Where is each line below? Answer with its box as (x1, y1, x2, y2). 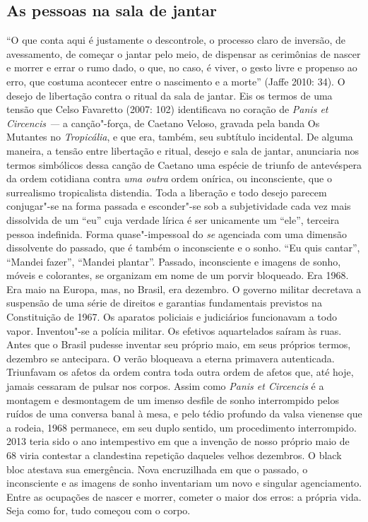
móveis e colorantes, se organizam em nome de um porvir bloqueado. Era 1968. (6, 268, 349, 283)
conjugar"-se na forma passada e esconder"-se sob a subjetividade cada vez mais (6, 198, 351, 213)
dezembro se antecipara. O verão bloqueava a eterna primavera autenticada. (6, 350, 335, 365)
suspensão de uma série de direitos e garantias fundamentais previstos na (6, 295, 322, 310)
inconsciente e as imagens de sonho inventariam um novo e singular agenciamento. (6, 475, 362, 490)
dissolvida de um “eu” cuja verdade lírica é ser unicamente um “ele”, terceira (6, 212, 340, 227)
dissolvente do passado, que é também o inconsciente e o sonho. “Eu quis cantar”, (6, 240, 360, 255)
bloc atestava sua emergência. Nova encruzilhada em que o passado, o (6, 461, 308, 476)
